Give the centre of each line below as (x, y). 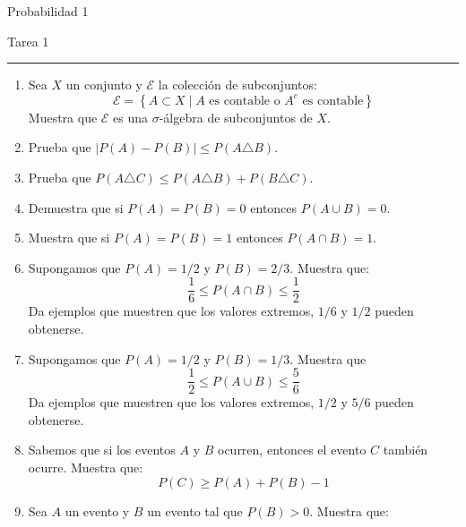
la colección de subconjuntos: (237, 85)
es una (131, 117)
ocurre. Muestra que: (86, 467)
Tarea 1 (28, 41)
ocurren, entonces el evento (292, 450)
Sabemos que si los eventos (102, 450)
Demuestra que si (76, 207)
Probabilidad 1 (48, 11)
